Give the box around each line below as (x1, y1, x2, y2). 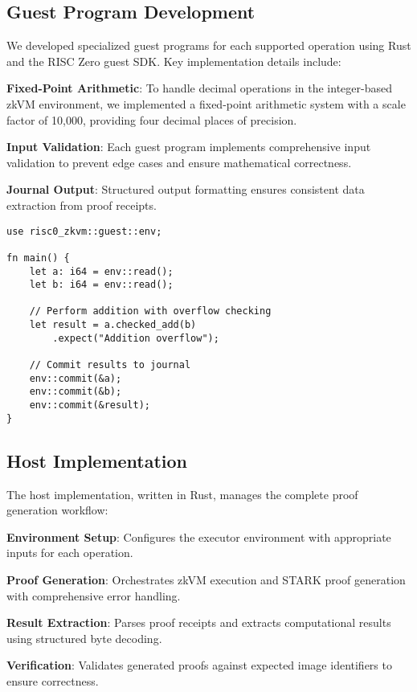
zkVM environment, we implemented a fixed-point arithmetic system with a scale (6, 95, 406, 112)
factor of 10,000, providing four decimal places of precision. (6, 111, 297, 128)
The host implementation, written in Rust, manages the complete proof (6, 485, 358, 502)
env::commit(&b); (29, 386, 122, 398)
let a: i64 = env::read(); (29, 265, 174, 277)
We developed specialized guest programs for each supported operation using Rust (6, 37, 411, 54)
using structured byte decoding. (6, 629, 162, 646)
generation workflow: (6, 502, 108, 518)
